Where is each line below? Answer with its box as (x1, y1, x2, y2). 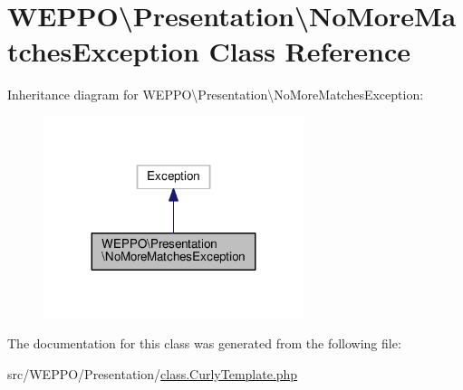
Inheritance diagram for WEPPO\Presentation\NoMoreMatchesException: (7, 85, 424, 104)
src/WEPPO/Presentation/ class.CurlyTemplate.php (7, 364, 298, 383)
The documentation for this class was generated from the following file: (7, 334, 401, 353)
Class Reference (208, 33, 411, 70)
